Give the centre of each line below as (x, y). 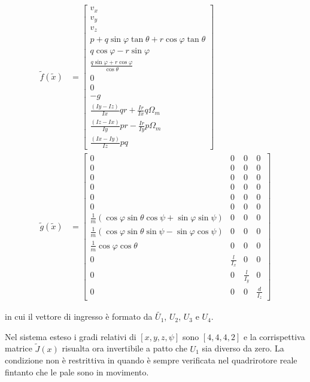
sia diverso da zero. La (243, 348)
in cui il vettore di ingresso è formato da (79, 316)
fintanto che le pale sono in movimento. (77, 372)
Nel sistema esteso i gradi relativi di (71, 336)
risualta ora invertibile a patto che (124, 348)
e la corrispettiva (274, 336)
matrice (19, 348)
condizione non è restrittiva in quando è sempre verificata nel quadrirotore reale (151, 360)
